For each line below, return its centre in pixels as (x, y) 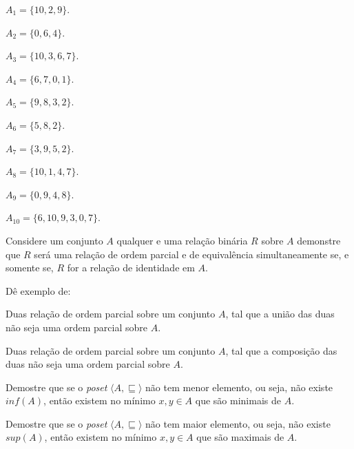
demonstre (319, 240)
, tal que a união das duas (280, 314)
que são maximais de (240, 437)
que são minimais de (238, 400)
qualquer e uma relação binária (182, 240)
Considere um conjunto (54, 240)
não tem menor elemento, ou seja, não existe (239, 387)
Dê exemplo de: (38, 290)
